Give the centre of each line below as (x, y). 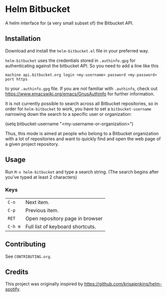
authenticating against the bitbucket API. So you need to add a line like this (82, 65)
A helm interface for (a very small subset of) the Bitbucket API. (69, 23)
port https (16, 79)
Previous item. (42, 210)
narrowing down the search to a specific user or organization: (69, 114)
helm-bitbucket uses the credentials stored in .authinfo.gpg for (71, 60)
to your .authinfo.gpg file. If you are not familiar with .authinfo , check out (82, 88)
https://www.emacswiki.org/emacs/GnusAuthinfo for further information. (80, 94)
